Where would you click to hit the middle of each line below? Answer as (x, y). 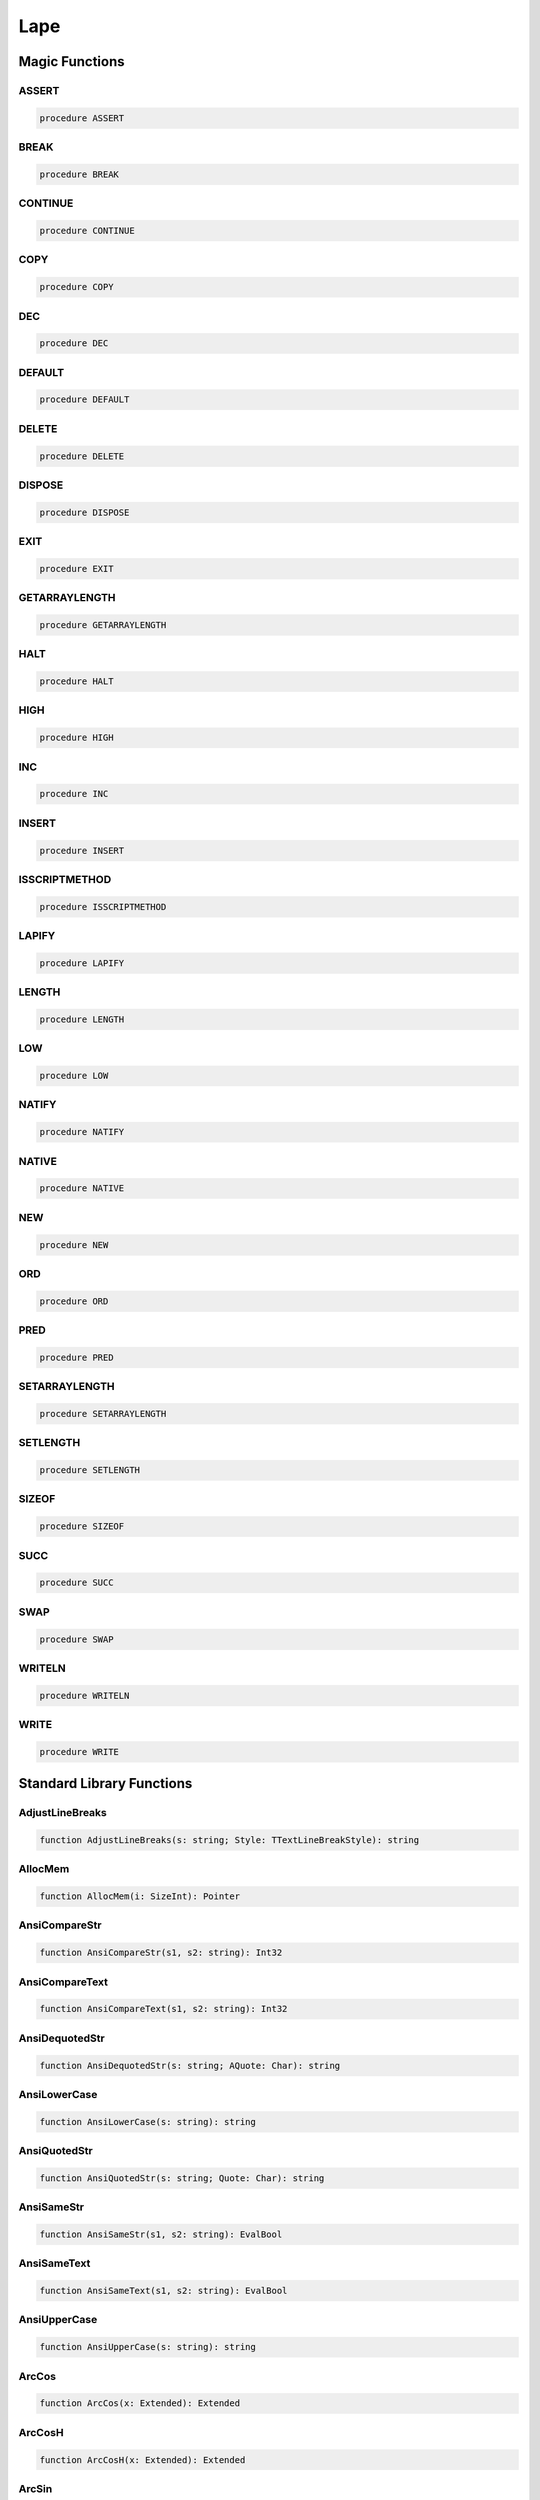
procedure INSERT (82, 850)
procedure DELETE (82, 456)
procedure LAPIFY (82, 963)
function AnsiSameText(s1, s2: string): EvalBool (163, 2291)
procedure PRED (76, 1357)
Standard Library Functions (105, 1783)
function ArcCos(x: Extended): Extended (139, 2403)
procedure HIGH (76, 738)
